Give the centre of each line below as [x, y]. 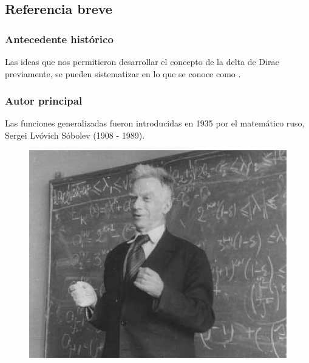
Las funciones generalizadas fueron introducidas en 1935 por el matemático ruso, [155, 123]
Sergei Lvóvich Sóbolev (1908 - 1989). [75, 135]
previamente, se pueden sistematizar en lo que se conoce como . [123, 73]
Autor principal [44, 101]
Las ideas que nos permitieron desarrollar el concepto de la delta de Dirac [142, 61]
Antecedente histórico [59, 39]
